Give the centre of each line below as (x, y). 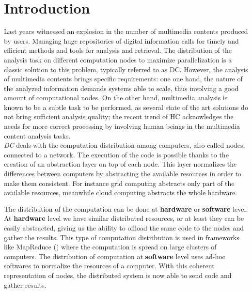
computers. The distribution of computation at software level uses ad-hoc (115, 256)
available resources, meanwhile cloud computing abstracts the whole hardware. (121, 193)
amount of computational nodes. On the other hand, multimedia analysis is (116, 98)
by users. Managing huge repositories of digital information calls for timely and (121, 40)
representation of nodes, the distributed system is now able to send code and (118, 275)
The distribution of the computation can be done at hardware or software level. (126, 208)
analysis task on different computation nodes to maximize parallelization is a (118, 59)
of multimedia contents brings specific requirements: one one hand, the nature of (123, 79)
